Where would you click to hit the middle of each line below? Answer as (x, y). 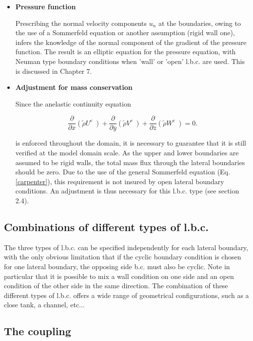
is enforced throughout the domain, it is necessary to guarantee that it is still (131, 143)
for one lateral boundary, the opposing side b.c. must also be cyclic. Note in (117, 266)
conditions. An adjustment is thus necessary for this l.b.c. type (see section (127, 191)
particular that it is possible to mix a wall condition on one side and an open (119, 276)
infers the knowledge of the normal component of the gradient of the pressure (131, 42)
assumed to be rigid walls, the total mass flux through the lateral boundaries (130, 162)
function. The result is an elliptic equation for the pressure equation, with (126, 52)
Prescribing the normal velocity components (81, 23)
